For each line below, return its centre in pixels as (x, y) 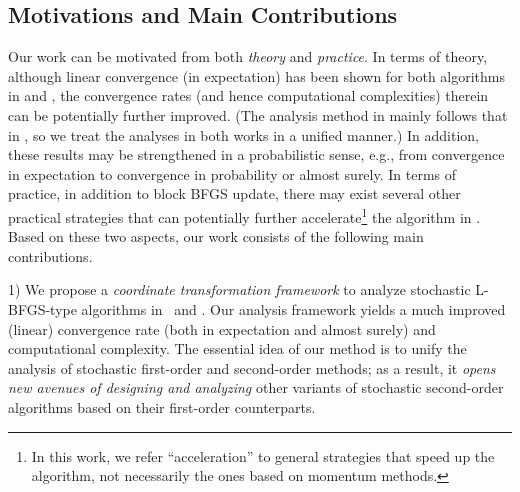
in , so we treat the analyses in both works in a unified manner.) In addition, (244, 134)
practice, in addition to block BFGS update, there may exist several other (234, 193)
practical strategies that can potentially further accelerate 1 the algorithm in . (244, 215)
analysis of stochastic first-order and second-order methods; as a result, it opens (252, 367)
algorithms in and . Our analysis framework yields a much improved (293, 308)
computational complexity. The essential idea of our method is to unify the (237, 348)
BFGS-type (42, 308)
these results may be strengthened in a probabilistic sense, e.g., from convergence (256, 154)
